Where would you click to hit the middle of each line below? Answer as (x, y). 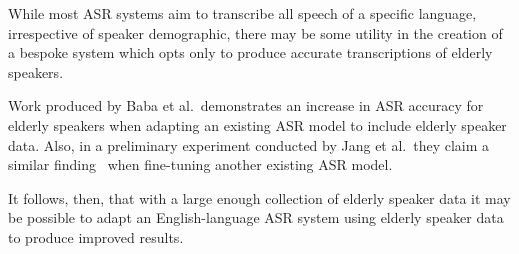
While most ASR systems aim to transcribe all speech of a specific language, (242, 13)
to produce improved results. (96, 236)
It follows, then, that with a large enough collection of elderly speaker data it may (259, 197)
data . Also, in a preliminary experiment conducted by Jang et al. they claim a (249, 144)
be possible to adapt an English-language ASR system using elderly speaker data (256, 217)
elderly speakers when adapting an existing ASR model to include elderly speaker (257, 124)
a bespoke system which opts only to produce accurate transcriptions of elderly (250, 52)
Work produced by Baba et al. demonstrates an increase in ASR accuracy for (246, 105)
